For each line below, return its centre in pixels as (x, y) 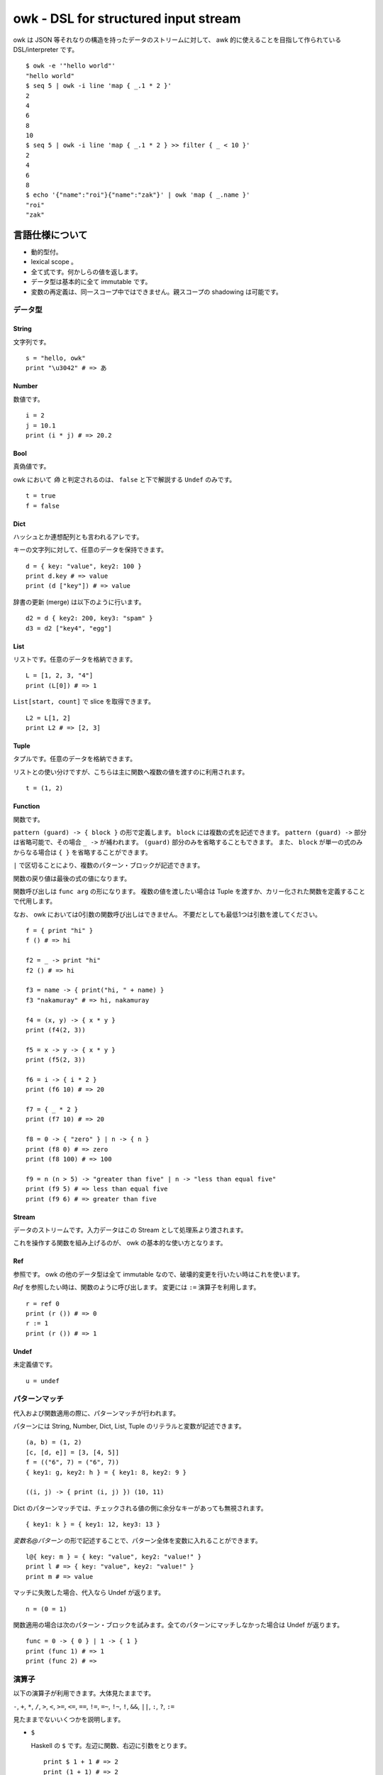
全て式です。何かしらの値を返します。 (86, 272)
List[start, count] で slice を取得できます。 (84, 701)
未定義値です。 (35, 1365)
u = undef (43, 1381)
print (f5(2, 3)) (56, 1060)
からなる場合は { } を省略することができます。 (82, 852)
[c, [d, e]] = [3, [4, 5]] (73, 1452)
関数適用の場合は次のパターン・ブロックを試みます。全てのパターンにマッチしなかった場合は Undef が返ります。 (178, 1624)
